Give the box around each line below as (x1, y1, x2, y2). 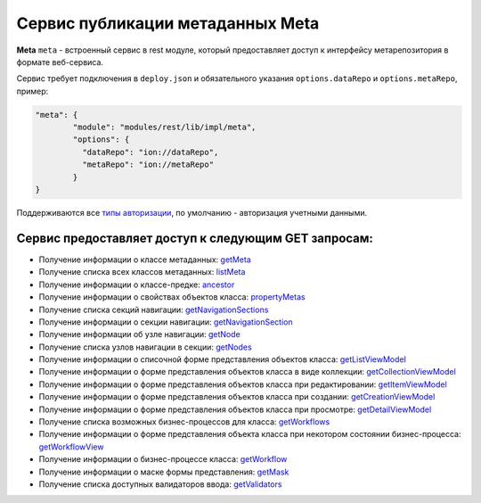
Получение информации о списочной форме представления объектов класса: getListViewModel (38, 354, 407, 365)
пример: (16, 86, 49, 96)
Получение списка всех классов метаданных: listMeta (38, 267, 246, 277)
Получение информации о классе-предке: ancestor (38, 279, 235, 290)
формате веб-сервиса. (16, 56, 104, 67)
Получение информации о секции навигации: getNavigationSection (38, 317, 293, 327)
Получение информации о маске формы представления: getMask (38, 466, 289, 477)
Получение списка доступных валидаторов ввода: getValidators (38, 478, 282, 490)
